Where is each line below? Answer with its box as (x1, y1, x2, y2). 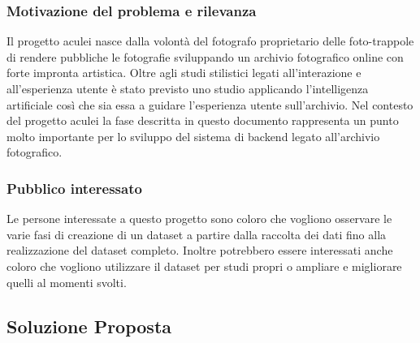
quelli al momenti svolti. (6, 273, 127, 290)
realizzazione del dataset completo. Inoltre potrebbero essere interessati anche (6, 242, 393, 259)
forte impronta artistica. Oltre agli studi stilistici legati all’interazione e (6, 64, 362, 81)
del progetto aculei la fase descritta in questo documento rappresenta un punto (6, 112, 399, 129)
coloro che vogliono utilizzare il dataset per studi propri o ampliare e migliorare (6, 257, 402, 274)
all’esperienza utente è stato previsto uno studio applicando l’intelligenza (6, 80, 369, 96)
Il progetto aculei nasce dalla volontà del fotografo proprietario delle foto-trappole (6, 32, 414, 49)
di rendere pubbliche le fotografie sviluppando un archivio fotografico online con (6, 48, 404, 65)
